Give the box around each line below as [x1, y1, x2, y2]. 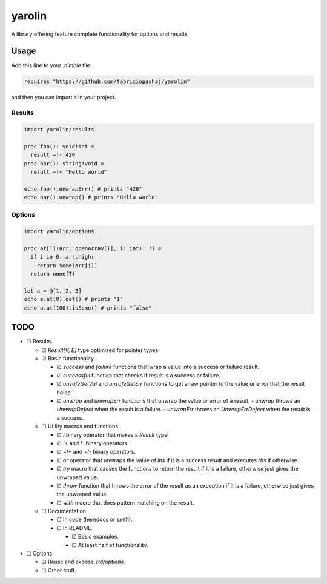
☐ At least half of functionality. [71, 541, 148, 548]
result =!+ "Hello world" [30, 168, 107, 175]
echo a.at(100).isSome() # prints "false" [24, 304, 152, 311]
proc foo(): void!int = [24, 143, 95, 150]
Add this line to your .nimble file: [11, 62, 92, 69]
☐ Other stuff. [41, 566, 76, 574]
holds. [56, 388, 73, 396]
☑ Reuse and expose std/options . [41, 558, 125, 566]
